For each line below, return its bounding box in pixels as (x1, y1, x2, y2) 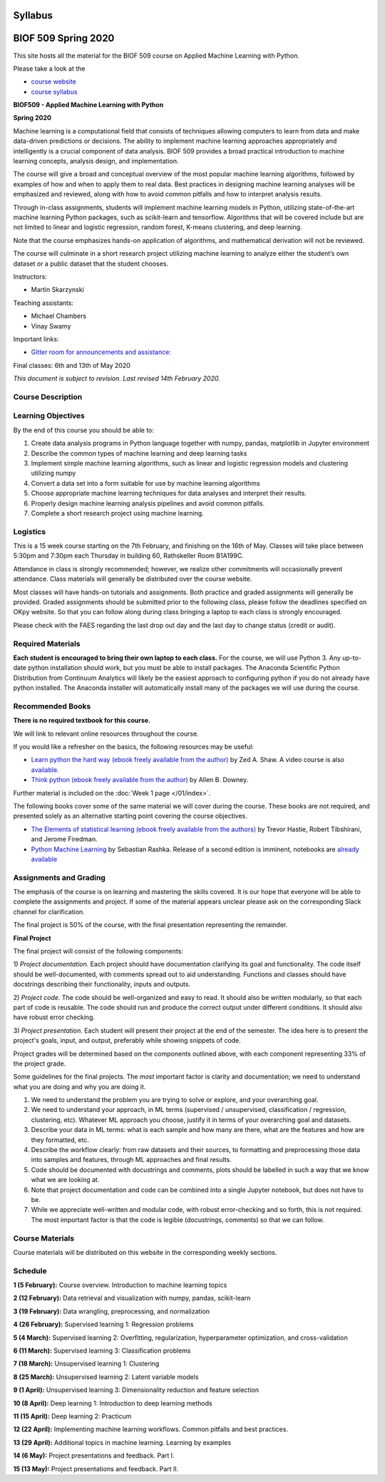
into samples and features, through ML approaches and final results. (31, 1156, 232, 1164)
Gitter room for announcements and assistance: (31, 348, 171, 356)
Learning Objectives (13, 411, 86, 421)
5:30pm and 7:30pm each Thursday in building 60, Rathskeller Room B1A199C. (13, 551, 244, 560)
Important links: (13, 334, 59, 343)
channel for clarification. (13, 907, 85, 916)
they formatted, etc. (31, 1136, 89, 1144)
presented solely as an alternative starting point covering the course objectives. (13, 811, 247, 821)
